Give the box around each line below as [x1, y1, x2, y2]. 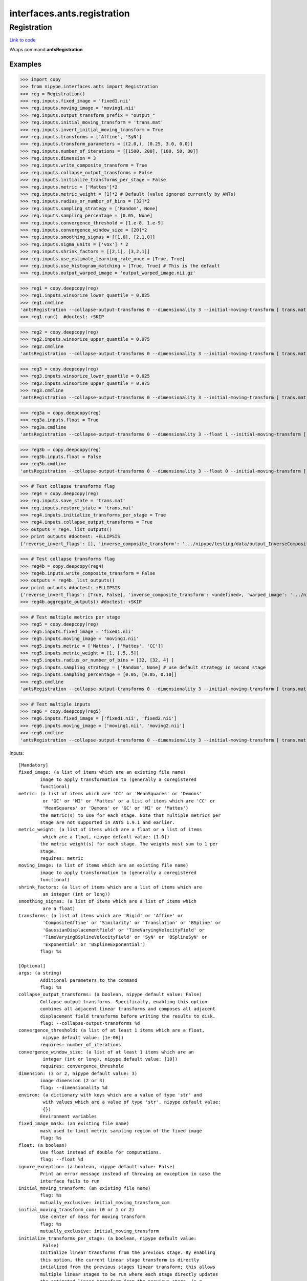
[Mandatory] [18, 762, 49, 768]
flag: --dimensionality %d [40, 1085, 108, 1091]
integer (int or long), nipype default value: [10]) [42, 1056, 178, 1062]
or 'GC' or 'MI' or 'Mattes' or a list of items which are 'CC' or [42, 798, 216, 804]
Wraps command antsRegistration [9, 46, 83, 52]
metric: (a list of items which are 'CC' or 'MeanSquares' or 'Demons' [18, 791, 202, 797]
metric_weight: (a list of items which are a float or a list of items [18, 827, 202, 833]
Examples [9, 59, 42, 69]
